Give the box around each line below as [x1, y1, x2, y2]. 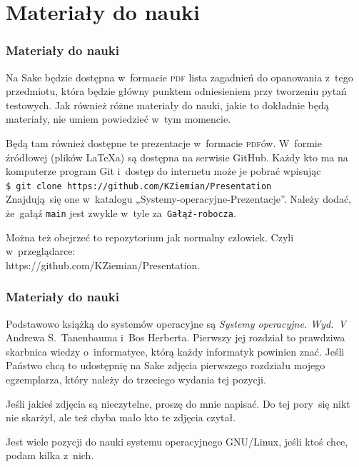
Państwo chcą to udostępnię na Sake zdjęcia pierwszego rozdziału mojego [6, 358, 325, 373]
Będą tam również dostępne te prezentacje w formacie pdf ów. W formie [6, 135, 322, 150]
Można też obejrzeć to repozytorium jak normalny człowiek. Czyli [6, 229, 294, 244]
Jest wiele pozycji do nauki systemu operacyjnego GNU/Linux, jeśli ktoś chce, [6, 433, 348, 448]
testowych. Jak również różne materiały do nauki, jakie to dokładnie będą [6, 97, 329, 112]
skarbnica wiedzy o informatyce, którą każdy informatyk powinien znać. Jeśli [6, 343, 345, 358]
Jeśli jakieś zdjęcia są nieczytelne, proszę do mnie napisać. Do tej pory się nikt [6, 396, 350, 411]
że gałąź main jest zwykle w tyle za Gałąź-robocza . [6, 206, 236, 220]
